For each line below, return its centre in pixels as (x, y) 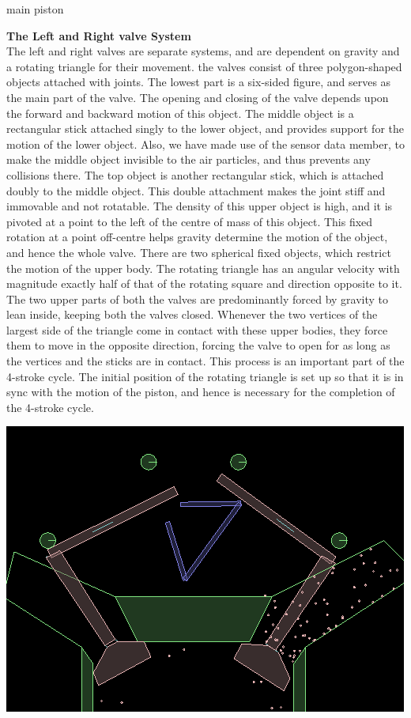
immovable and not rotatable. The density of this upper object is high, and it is (200, 206)
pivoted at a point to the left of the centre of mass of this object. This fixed (190, 221)
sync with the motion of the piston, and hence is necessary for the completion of (201, 392)
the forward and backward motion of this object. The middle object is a (180, 113)
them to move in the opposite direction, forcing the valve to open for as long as (198, 345)
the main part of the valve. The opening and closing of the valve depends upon (198, 97)
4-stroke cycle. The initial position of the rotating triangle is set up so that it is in (205, 376)
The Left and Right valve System (99, 35)
